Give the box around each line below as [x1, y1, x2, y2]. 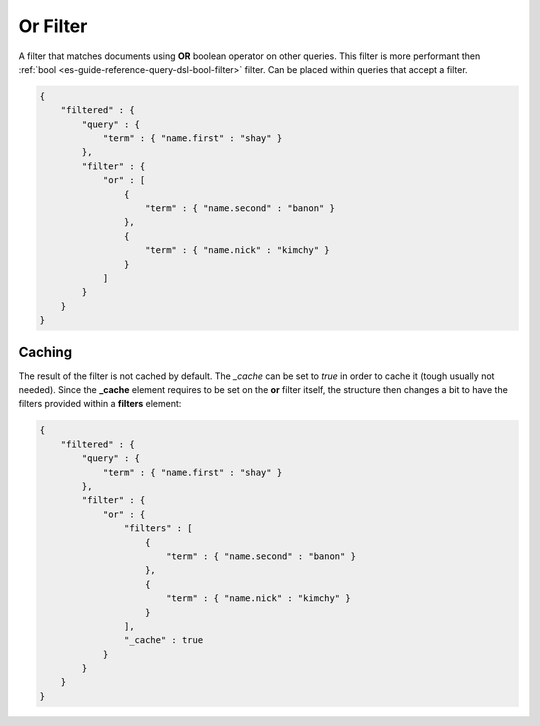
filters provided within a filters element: [18, 398, 182, 410]
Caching [18, 343, 73, 360]
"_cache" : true [123, 635, 204, 646]
